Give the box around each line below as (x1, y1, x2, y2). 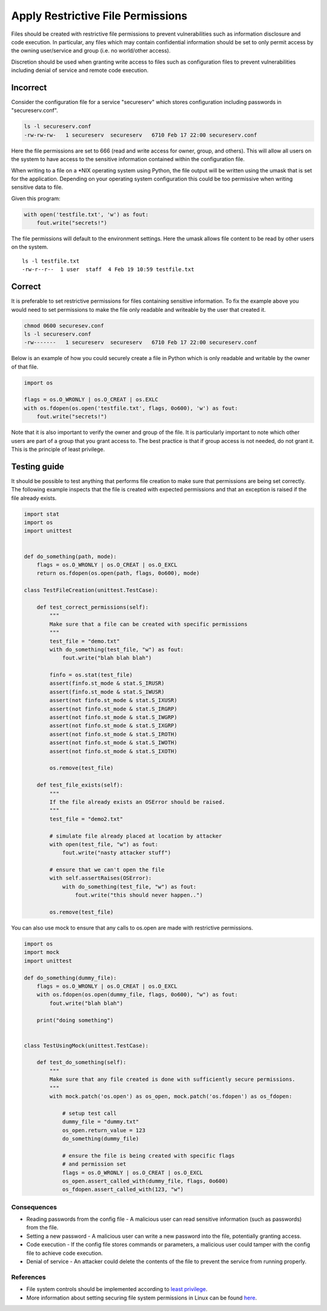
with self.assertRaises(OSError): (49, 875, 152, 882)
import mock (24, 949, 60, 956)
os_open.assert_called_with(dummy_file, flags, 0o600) (62, 1177, 229, 1184)
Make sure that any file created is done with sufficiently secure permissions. (49, 1076, 296, 1083)
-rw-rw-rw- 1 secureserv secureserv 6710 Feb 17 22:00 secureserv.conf (24, 131, 257, 139)
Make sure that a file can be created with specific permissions (49, 620, 248, 628)
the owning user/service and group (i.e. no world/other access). (11, 47, 171, 54)
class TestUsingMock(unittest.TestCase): (24, 1042, 149, 1049)
